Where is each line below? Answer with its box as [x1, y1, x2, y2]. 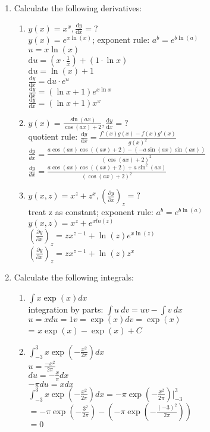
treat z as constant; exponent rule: [28, 206, 153, 218]
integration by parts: [28, 302, 104, 315]
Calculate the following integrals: [14, 271, 134, 283]
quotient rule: [28, 130, 78, 143]
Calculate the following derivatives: [14, 2, 142, 14]
